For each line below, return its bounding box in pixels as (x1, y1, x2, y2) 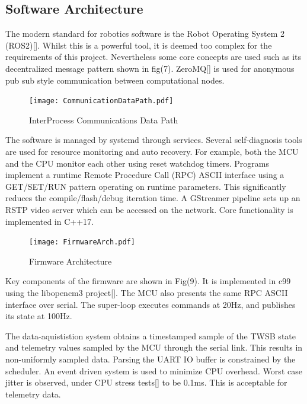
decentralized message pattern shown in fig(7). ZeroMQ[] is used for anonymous (5, 62, 295, 74)
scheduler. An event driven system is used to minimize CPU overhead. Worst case (5, 364, 302, 377)
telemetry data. (5, 387, 61, 400)
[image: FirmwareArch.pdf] (29, 238, 135, 247)
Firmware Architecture (29, 255, 112, 267)
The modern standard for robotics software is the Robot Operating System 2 (5, 27, 284, 40)
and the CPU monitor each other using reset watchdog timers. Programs (5, 157, 270, 169)
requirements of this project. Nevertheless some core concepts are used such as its (5, 50, 302, 63)
